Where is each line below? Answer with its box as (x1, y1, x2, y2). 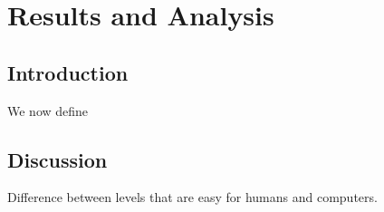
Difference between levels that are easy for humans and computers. (7, 188, 378, 207)
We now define (7, 101, 89, 120)
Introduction (7, 58, 129, 86)
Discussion (7, 145, 108, 173)
